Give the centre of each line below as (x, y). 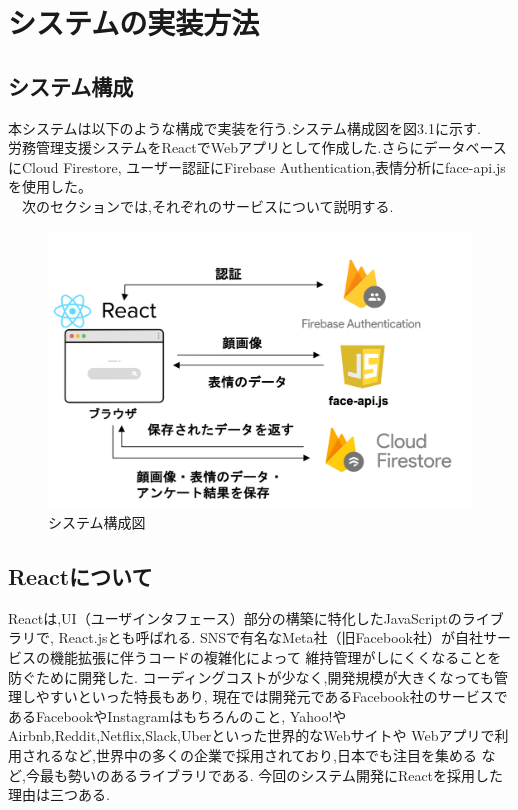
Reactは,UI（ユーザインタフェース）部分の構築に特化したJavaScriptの (235, 617)
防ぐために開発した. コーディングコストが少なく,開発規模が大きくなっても (251, 676)
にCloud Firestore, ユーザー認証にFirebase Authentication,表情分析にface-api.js (257, 166)
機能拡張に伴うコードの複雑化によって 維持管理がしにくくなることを (275, 656)
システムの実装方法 (134, 22)
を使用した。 (50, 186)
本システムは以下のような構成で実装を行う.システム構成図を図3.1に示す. (244, 127)
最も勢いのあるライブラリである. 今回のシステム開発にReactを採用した (271, 774)
